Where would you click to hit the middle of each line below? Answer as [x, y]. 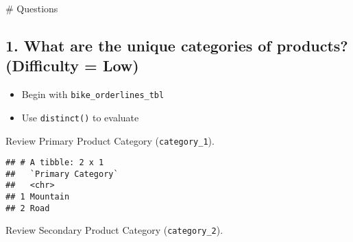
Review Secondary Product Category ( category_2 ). [114, 230]
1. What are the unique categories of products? [177, 45]
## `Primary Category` [62, 174]
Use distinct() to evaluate [80, 117]
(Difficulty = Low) [72, 65]
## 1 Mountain [38, 197]
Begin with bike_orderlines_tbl [93, 94]
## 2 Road [28, 208]
